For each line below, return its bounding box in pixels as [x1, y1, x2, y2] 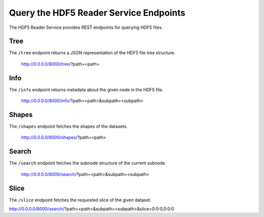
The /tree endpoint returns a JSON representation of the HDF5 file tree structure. [9, 50, 176, 56]
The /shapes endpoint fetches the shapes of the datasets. [9, 124, 128, 130]
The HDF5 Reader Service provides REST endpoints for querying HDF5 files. [9, 24, 163, 30]
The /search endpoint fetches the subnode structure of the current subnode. [9, 160, 166, 166]
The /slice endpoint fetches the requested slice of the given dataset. [9, 197, 152, 203]
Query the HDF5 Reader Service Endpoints [9, 7, 186, 18]
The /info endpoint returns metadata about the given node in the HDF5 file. [9, 87, 164, 92]
